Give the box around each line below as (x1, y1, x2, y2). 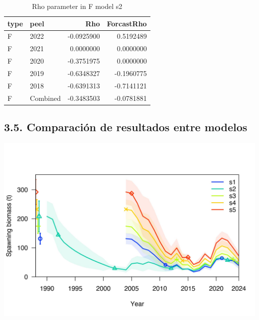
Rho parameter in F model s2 (32, 1, 123, 11)
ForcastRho (107, 18, 147, 28)
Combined (30, 92, 61, 103)
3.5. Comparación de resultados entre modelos (4, 119, 248, 135)
